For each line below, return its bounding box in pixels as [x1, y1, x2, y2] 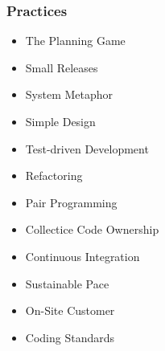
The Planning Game [25, 32, 126, 49]
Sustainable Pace [25, 275, 109, 292]
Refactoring [25, 167, 83, 184]
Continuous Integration [25, 247, 140, 264]
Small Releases [25, 59, 98, 76]
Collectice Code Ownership [25, 221, 159, 238]
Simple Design [25, 113, 96, 129]
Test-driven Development [25, 140, 149, 157]
